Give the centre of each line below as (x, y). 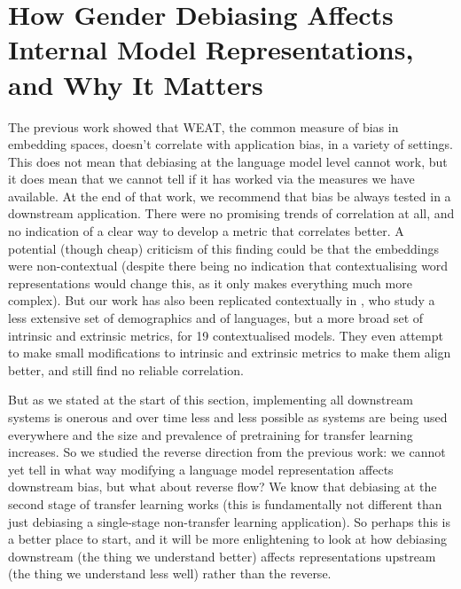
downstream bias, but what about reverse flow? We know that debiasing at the (223, 487)
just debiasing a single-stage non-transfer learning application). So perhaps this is (229, 521)
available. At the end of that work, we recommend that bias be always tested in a (230, 196)
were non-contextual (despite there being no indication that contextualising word (228, 266)
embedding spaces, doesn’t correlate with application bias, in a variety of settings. (230, 144)
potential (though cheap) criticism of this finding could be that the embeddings (224, 248)
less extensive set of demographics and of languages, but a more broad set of (216, 318)
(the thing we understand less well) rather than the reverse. (170, 573)
